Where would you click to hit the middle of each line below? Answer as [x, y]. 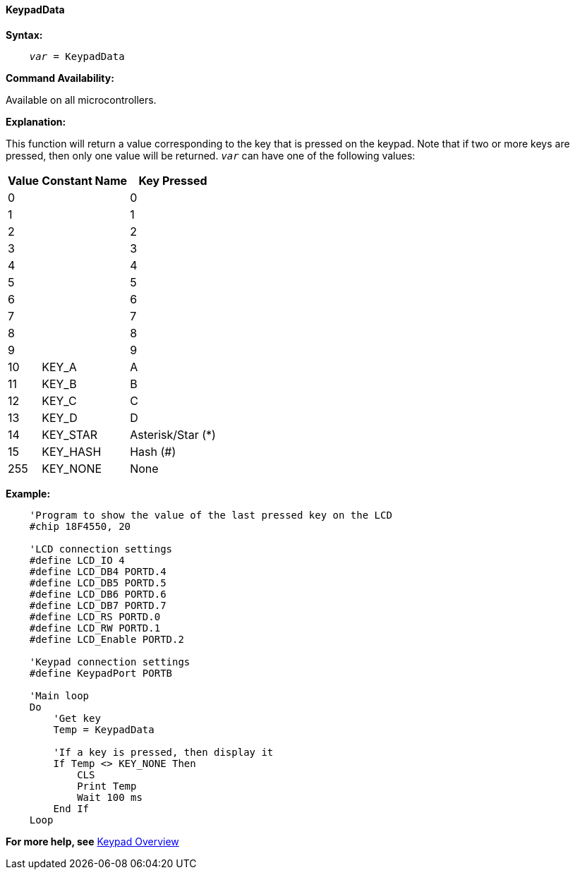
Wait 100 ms [110, 797]
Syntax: [24, 35]
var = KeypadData [77, 56]
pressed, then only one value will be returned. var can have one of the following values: [211, 155]
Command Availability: [60, 78]
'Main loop [59, 695]
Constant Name [85, 180]
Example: [28, 493]
